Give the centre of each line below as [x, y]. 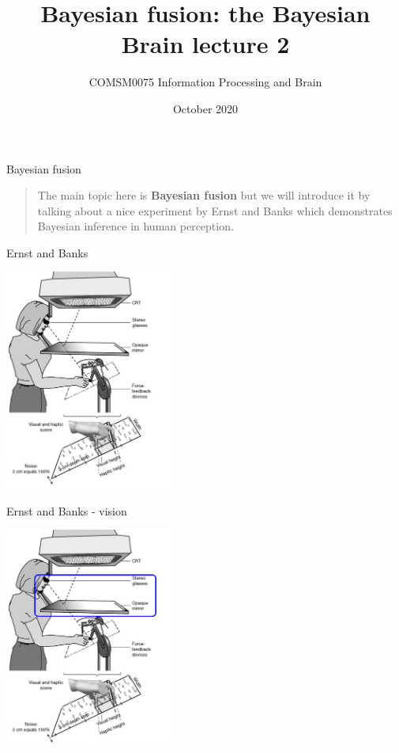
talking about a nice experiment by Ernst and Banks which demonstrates [215, 210]
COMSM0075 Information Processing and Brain [205, 82]
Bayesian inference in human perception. [136, 226]
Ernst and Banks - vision [67, 510]
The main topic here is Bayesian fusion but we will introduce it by [204, 195]
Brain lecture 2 [205, 44]
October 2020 [205, 108]
